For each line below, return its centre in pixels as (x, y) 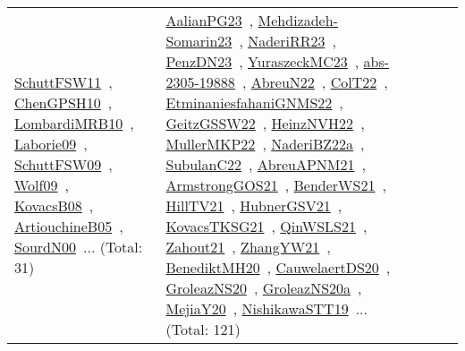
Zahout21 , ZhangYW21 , (248, 247)
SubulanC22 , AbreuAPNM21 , (266, 164)
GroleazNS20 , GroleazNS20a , (264, 288)
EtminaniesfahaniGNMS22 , (254, 103)
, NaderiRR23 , (287, 41)
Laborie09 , (51, 144)
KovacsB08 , (54, 205)
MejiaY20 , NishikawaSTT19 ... (267, 308)
